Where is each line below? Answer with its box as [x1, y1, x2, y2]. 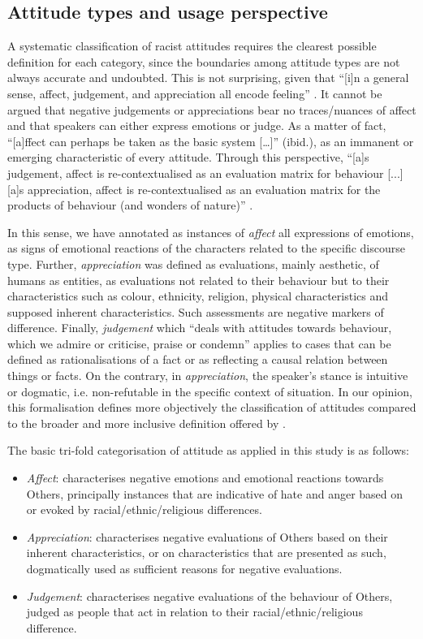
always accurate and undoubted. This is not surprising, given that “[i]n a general [7, 69, 409, 86]
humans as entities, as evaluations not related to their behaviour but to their [7, 271, 390, 288]
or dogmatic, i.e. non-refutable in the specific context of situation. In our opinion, [7, 382, 412, 399]
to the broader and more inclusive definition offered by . [7, 414, 286, 431]
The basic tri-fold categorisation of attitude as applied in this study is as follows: [7, 442, 409, 459]
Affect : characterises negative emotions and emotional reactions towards [26, 469, 384, 486]
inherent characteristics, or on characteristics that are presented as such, [26, 544, 386, 561]
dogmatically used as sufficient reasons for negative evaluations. [26, 560, 343, 577]
